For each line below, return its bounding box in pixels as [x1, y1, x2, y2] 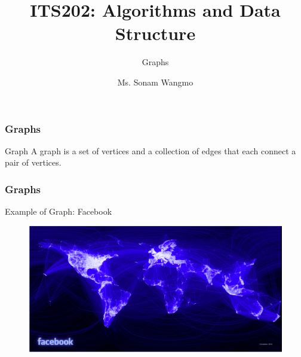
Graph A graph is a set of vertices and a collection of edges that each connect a [5, 144, 296, 157]
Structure [115, 21, 196, 45]
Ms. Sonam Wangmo [117, 75, 193, 88]
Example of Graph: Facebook [5, 205, 112, 218]
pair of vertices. [5, 156, 62, 169]
